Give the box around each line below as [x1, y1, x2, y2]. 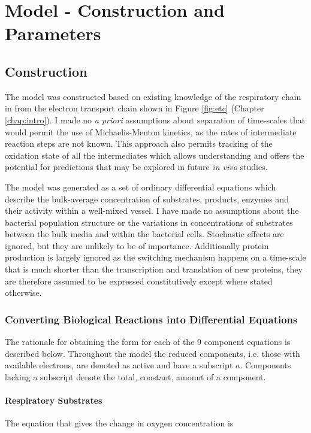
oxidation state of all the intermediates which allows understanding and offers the [5, 149, 304, 161]
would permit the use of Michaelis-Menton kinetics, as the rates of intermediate [5, 125, 297, 138]
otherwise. [5, 286, 42, 299]
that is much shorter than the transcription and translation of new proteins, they [5, 263, 303, 275]
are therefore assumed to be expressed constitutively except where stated [5, 274, 273, 287]
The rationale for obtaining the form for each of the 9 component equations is [5, 335, 291, 348]
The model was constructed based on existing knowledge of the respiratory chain [5, 90, 301, 102]
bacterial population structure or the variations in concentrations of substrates [5, 216, 293, 228]
